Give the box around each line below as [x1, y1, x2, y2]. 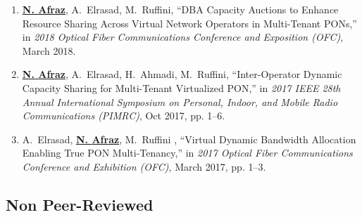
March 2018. [22, 43, 76, 58]
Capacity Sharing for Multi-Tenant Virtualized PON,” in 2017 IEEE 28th [22, 80, 341, 95]
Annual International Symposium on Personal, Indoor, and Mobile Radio [22, 94, 338, 109]
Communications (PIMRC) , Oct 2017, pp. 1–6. [22, 108, 225, 123]
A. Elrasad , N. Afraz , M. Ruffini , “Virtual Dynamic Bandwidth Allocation [22, 131, 356, 146]
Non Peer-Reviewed [6, 193, 154, 215]
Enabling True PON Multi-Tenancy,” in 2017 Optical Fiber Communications [22, 145, 353, 160]
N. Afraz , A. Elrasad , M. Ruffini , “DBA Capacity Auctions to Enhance [22, 2, 339, 16]
